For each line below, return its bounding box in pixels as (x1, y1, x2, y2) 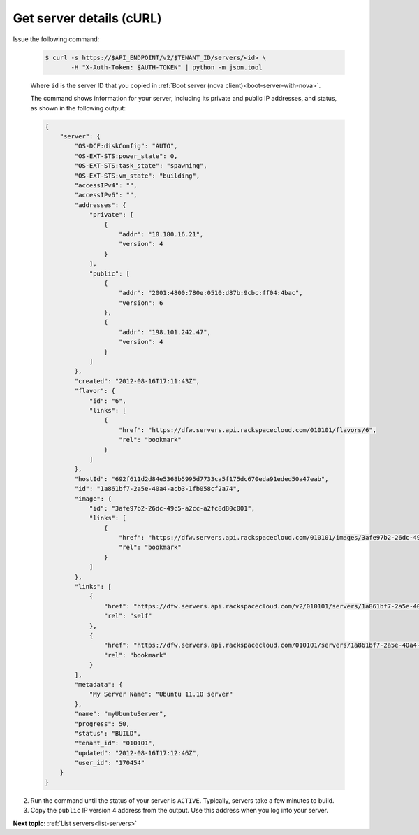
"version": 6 (119, 299, 163, 307)
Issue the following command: (13, 35, 100, 43)
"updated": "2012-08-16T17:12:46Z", (74, 749, 200, 757)
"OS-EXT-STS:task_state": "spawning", (74, 162, 207, 170)
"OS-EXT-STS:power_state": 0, (74, 152, 178, 160)
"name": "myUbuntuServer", (74, 710, 167, 718)
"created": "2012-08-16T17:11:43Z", (74, 377, 200, 385)
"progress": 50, (74, 720, 131, 727)
